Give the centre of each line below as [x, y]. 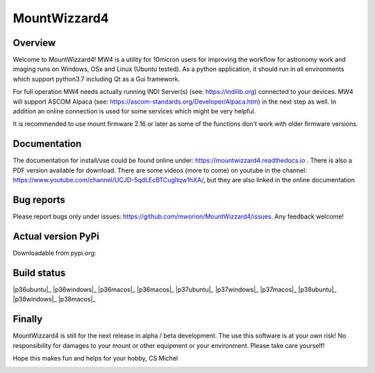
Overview [34, 43]
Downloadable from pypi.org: [55, 253]
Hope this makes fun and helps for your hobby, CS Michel [95, 358]
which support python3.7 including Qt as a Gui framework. [97, 79]
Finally [28, 319]
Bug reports [39, 199]
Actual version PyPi [56, 236]
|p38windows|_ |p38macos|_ [54, 299]
